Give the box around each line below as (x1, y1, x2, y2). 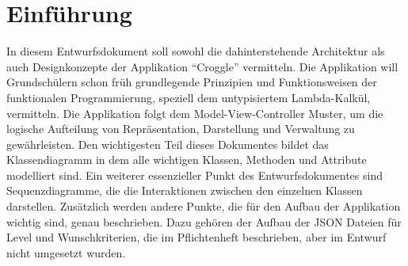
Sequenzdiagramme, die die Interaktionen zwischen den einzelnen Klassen (6, 182, 363, 199)
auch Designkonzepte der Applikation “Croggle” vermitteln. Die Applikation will (6, 58, 398, 74)
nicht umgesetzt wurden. (6, 244, 126, 260)
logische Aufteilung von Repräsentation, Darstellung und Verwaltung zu (6, 120, 355, 137)
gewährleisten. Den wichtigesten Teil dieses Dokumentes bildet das (6, 135, 329, 152)
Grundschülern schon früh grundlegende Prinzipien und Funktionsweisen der (6, 74, 377, 90)
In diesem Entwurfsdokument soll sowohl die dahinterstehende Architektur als (6, 43, 385, 59)
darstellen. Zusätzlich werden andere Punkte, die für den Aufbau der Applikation (6, 198, 401, 215)
